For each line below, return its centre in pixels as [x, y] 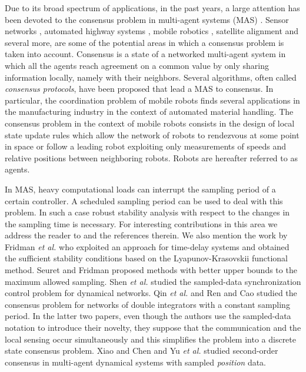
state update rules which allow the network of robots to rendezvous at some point [152, 134]
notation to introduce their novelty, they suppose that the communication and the [153, 328]
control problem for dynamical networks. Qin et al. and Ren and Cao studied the [151, 293]
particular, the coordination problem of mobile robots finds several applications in [152, 100]
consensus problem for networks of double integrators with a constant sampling [147, 304]
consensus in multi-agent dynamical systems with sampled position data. [136, 362]
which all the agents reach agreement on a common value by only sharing [137, 65]
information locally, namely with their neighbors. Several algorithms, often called [151, 77]
